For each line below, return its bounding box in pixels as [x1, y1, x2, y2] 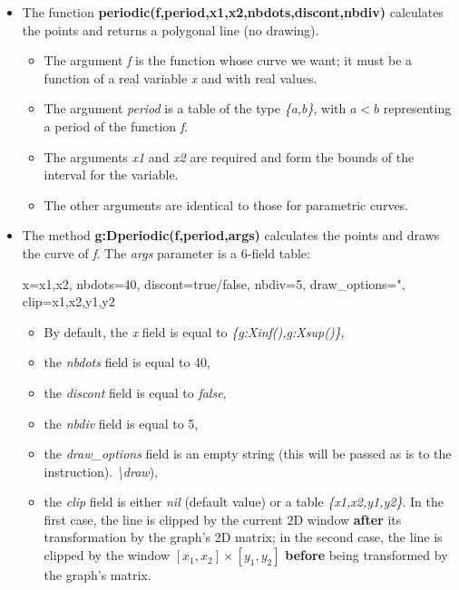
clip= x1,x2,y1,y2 [22, 292, 115, 311]
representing [383, 99, 452, 118]
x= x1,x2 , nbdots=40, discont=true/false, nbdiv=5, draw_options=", [22, 274, 405, 293]
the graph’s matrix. [44, 566, 151, 585]
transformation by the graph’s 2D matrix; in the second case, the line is [44, 527, 443, 546]
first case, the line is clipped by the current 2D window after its [44, 509, 402, 528]
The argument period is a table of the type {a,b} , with [44, 99, 347, 118]
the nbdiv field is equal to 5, [44, 413, 199, 432]
